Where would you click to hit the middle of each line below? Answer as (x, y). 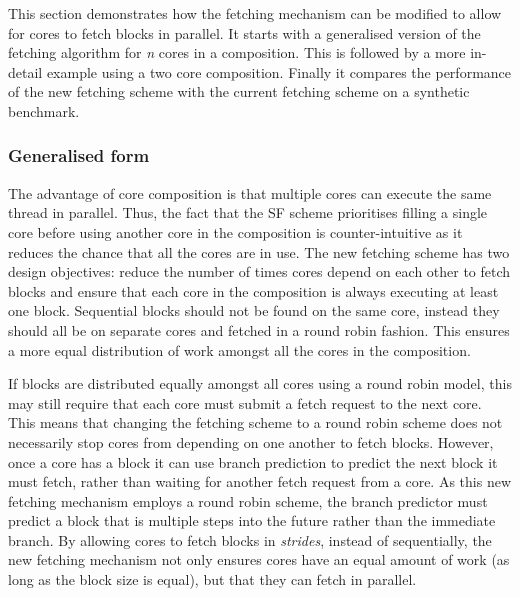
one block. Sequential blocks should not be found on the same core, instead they (254, 310)
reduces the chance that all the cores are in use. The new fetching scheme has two (259, 251)
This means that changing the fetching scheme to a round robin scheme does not (255, 422)
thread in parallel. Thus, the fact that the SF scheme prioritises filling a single (248, 212)
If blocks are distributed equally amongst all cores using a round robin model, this (260, 383)
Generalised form (79, 155)
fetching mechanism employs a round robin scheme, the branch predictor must (248, 500)
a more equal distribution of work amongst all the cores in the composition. (239, 349)
